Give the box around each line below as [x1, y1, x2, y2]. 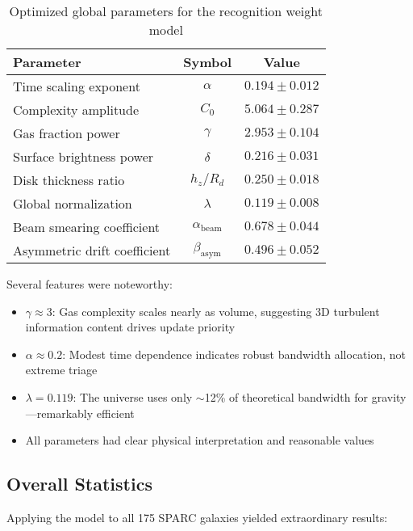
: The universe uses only [73, 388, 193, 405]
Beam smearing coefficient [13, 217, 161, 236]
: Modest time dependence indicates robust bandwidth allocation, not [62, 345, 407, 362]
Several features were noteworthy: [6, 276, 173, 292]
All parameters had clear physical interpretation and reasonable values [25, 432, 374, 449]
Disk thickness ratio [13, 171, 125, 189]
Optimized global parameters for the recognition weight [9, 2, 323, 20]
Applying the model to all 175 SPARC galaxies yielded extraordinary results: [6, 508, 388, 525]
